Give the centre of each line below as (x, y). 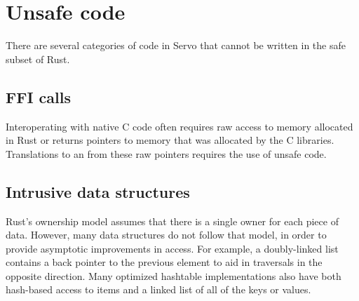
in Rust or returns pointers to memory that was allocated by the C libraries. (170, 140)
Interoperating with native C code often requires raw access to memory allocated (179, 126)
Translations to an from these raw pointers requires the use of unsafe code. (166, 153)
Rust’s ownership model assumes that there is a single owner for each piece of (172, 221)
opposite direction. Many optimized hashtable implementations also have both (174, 275)
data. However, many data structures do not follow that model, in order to (166, 235)
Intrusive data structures (98, 191)
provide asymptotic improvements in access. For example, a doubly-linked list (172, 248)
